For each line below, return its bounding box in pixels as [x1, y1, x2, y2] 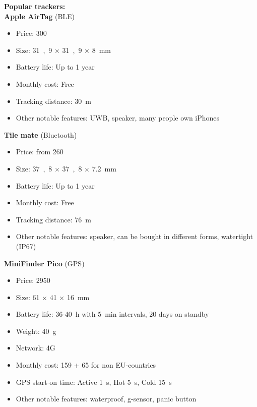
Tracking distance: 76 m [16, 214, 91, 224]
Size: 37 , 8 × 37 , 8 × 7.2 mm [16, 163, 116, 173]
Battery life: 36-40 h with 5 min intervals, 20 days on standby [16, 309, 209, 319]
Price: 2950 [16, 275, 50, 285]
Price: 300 [16, 28, 47, 38]
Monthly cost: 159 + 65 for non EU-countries [16, 360, 156, 370]
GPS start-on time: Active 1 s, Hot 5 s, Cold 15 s [16, 376, 172, 387]
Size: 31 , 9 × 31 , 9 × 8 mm [16, 44, 111, 55]
